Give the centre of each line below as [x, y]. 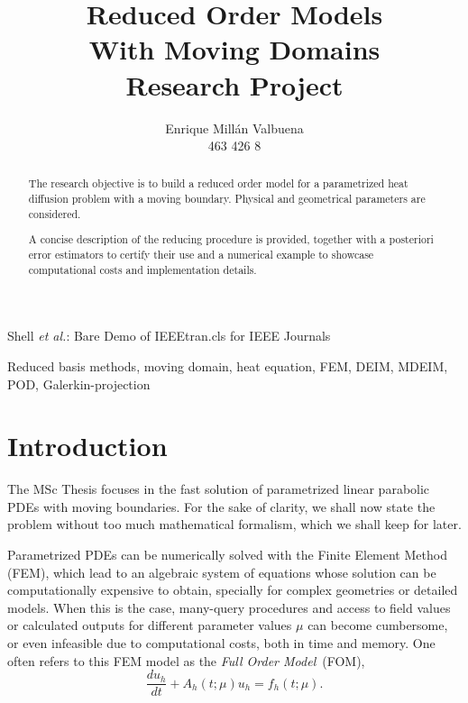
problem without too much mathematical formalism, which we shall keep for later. [234, 524]
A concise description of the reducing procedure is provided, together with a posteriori [231, 239]
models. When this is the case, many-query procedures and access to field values [229, 607]
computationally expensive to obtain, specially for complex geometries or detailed [233, 590]
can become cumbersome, [378, 625]
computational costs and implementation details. [142, 269]
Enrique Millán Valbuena [234, 128]
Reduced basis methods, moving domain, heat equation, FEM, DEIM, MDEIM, [228, 365]
